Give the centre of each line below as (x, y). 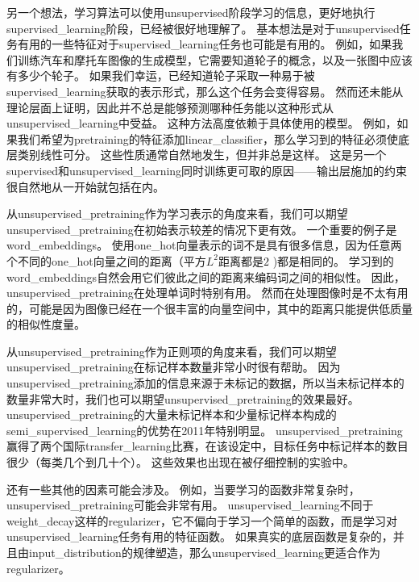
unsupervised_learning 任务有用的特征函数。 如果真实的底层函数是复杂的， (200, 536)
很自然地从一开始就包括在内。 (85, 186)
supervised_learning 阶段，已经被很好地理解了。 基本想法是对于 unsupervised (203, 28)
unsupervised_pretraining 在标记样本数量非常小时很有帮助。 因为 (174, 367)
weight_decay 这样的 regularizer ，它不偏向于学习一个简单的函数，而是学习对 (202, 520)
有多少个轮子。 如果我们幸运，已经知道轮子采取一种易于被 (161, 75)
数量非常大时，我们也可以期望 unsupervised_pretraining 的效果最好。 (183, 398)
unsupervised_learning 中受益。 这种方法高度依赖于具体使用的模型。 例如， (202, 123)
